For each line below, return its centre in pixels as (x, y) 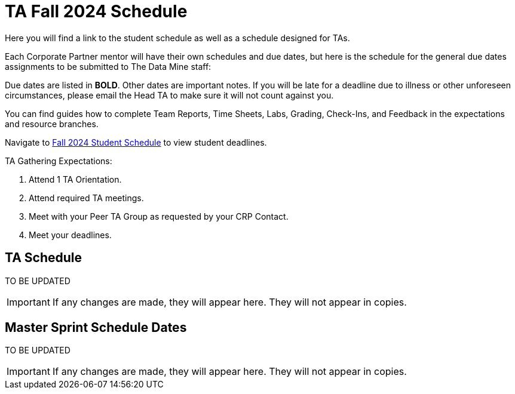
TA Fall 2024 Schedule (96, 11)
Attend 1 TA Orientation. (75, 179)
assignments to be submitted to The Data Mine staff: (108, 66)
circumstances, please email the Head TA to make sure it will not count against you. (169, 95)
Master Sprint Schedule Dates (96, 328)
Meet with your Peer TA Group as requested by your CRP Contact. (159, 216)
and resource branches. (52, 124)
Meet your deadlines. (70, 235)
